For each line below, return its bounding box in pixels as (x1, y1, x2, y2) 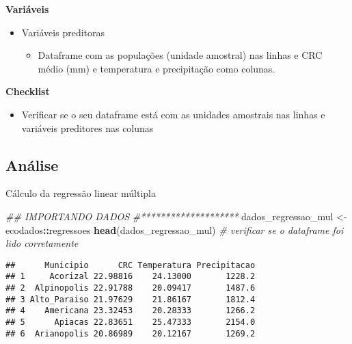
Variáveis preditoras (21, 25, 105, 39)
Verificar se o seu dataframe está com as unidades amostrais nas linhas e (21, 107, 325, 121)
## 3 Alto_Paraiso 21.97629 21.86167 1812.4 (5, 294, 256, 304)
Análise (5, 154, 59, 175)
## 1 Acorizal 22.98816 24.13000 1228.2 (5, 272, 256, 282)
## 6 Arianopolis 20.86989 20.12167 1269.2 (5, 328, 256, 339)
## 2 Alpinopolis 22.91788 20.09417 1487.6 (5, 283, 256, 293)
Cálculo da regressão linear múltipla (5, 186, 156, 200)
